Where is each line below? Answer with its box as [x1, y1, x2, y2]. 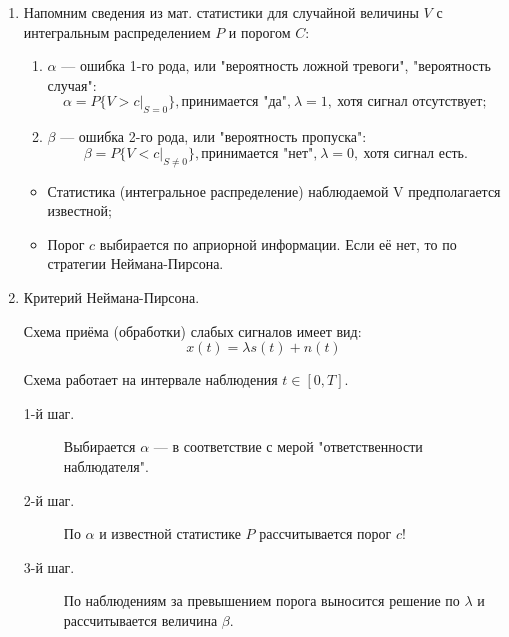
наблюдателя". [63, 455, 149, 476]
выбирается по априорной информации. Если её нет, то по [99, 233, 457, 254]
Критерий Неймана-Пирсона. [23, 286, 200, 307]
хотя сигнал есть [363, 146, 464, 161]
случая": [47, 74, 97, 95]
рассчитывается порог [259, 523, 392, 544]
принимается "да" [181, 95, 287, 110]
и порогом [228, 21, 291, 42]
